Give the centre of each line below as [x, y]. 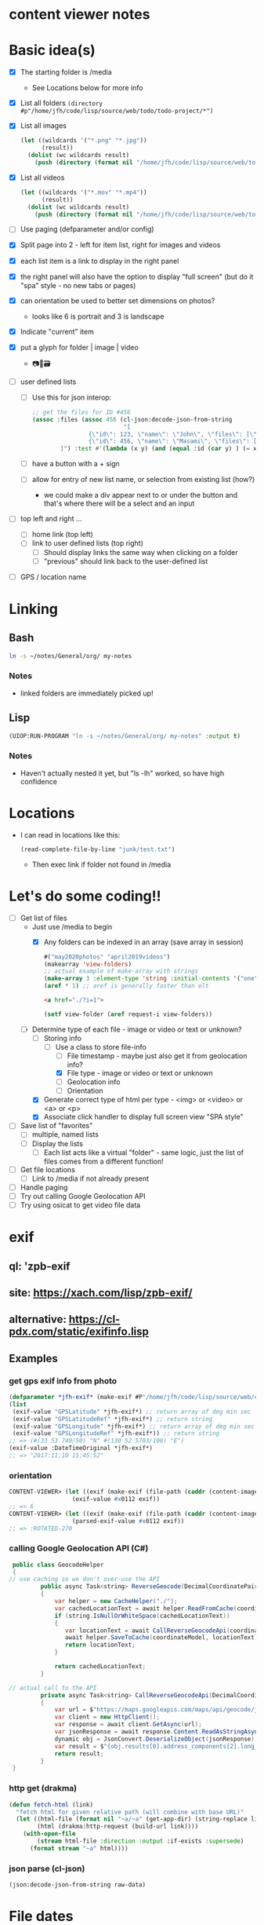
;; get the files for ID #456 [81, 412]
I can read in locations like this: [70, 835]
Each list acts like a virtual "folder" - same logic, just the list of [144, 1152]
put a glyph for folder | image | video [80, 347]
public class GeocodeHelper [58, 1565]
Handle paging [44, 1187]
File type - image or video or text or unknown [140, 1073]
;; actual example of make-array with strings [121, 971]
